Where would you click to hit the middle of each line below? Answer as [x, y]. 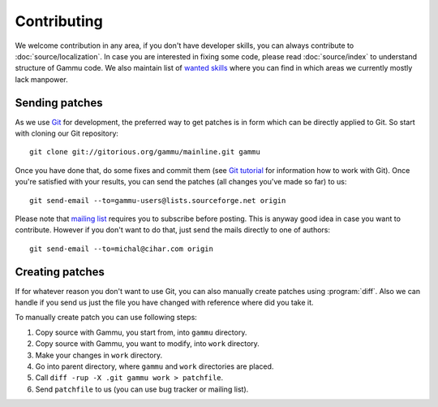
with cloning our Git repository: [67, 133]
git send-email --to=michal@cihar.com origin [122, 249]
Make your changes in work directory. [99, 355]
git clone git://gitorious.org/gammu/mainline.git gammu [145, 152]
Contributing [59, 21]
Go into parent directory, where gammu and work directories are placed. [155, 366]
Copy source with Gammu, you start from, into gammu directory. [141, 332]
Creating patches [60, 272]
